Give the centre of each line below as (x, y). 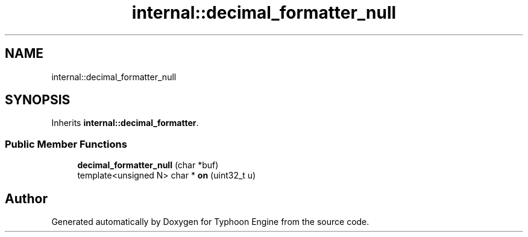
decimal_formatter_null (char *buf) (148, 165)
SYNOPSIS (38, 100)
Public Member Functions (66, 144)
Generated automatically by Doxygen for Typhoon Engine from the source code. (210, 222)
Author (26, 198)
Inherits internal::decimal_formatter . (125, 123)
